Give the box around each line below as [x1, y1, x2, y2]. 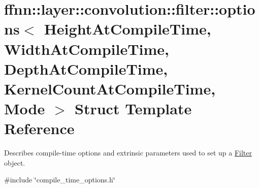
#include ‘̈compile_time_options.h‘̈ [4, 174, 115, 185]
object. [4, 157, 25, 168]
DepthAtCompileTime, [4, 58, 168, 79]
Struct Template [75, 98, 192, 119]
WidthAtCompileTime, [4, 38, 170, 59]
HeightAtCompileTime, [44, 18, 211, 39]
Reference [4, 118, 75, 139]
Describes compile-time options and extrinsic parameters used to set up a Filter [4, 147, 252, 158]
